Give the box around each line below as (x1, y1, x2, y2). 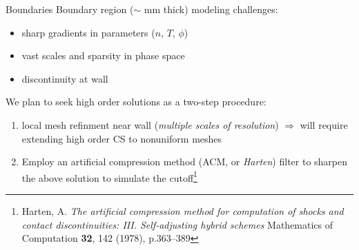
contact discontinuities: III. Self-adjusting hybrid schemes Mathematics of (21, 217, 333, 231)
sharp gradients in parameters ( (21, 25, 155, 39)
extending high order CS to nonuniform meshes (21, 131, 222, 145)
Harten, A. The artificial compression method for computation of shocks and (21, 204, 344, 218)
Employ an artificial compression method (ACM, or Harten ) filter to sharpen (21, 154, 348, 169)
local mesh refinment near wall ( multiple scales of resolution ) (21, 117, 279, 132)
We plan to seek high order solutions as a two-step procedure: (6, 94, 266, 109)
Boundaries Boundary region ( (6, 2, 134, 16)
